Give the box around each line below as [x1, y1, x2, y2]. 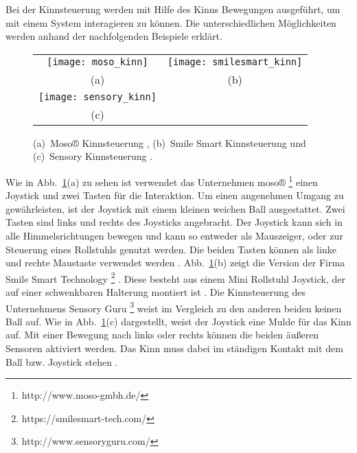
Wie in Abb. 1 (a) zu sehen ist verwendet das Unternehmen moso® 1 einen [5, 172, 318, 189]
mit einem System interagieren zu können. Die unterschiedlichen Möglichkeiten [5, 15, 336, 30]
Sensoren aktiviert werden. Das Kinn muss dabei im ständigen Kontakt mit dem [5, 341, 343, 356]
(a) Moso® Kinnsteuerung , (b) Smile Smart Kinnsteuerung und [33, 135, 306, 150]
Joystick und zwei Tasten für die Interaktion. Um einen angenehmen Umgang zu [5, 188, 344, 202]
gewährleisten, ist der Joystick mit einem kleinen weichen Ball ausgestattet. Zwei [5, 201, 345, 216]
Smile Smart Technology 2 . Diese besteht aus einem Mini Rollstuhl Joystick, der [5, 269, 345, 286]
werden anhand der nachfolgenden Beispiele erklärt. [5, 29, 222, 43]
